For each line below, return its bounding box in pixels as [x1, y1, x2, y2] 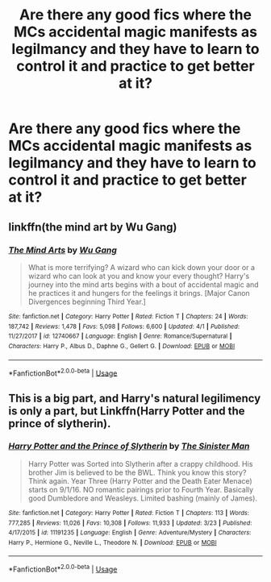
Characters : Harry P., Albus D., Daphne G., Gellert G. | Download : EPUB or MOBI [8, 342, 236, 350]
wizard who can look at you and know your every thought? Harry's [27, 271, 250, 281]
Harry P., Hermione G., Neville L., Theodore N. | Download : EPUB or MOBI [8, 538, 217, 547]
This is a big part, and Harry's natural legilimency [8, 391, 261, 405]
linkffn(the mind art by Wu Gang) [8, 220, 177, 234]
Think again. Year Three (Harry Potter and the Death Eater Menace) [27, 476, 252, 485]
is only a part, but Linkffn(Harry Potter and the [8, 404, 245, 418]
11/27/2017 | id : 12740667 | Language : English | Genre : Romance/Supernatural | [8, 332, 232, 340]
